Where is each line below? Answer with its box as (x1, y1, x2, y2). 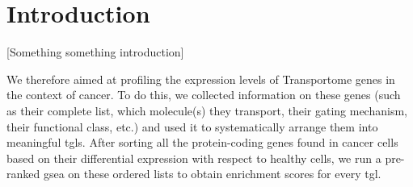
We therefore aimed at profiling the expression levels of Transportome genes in (6, 70, 395, 87)
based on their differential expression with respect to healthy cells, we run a (6, 149, 381, 166)
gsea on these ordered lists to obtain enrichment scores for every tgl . (43, 165, 381, 182)
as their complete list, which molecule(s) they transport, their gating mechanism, (6, 102, 407, 118)
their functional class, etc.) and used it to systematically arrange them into (6, 118, 378, 135)
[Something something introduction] (6, 44, 184, 60)
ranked (6, 165, 40, 182)
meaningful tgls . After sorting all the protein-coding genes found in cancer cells (6, 134, 398, 151)
